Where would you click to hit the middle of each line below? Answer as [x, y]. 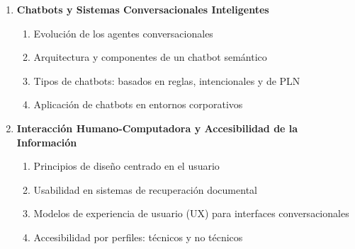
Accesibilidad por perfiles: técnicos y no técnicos [138, 237]
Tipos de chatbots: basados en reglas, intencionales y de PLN [167, 80]
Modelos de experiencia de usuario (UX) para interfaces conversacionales [191, 213]
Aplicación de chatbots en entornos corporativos [138, 104]
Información [47, 142]
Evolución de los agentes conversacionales [123, 33]
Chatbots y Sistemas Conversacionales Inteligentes [143, 9]
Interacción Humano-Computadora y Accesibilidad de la [157, 128]
